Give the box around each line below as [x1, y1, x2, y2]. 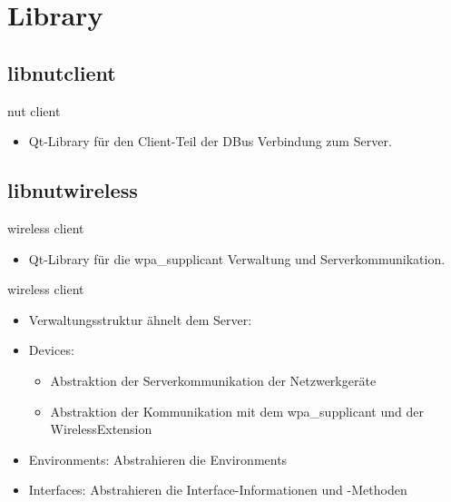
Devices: [28, 340, 74, 359]
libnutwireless [7, 176, 138, 204]
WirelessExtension [50, 419, 152, 438]
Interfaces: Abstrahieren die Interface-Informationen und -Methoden [28, 480, 407, 499]
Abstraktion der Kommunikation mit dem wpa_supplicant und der [50, 401, 424, 420]
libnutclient [7, 58, 116, 86]
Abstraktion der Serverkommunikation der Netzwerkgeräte [50, 370, 377, 389]
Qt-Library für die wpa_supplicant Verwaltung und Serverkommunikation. [28, 249, 446, 268]
